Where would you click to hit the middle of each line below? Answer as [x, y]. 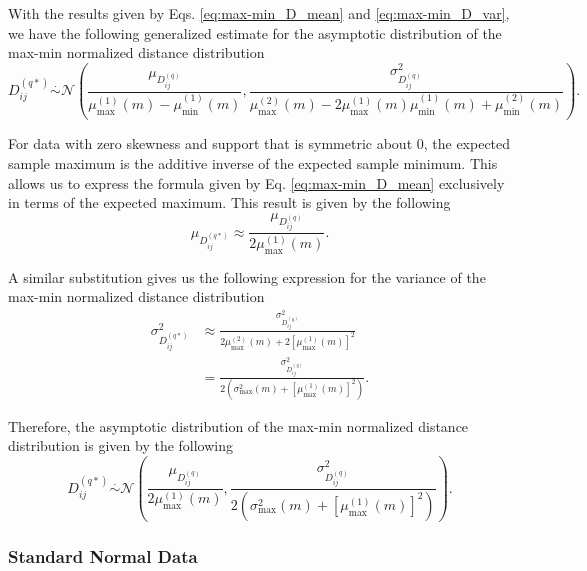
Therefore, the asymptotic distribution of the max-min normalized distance [238, 425]
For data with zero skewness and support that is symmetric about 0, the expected [259, 143]
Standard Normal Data [103, 555]
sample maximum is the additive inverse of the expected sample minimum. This [253, 162]
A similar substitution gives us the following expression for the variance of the [247, 276]
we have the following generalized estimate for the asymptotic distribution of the [255, 32]
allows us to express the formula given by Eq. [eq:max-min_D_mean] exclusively [256, 182]
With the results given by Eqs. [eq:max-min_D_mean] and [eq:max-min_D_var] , [259, 13]
